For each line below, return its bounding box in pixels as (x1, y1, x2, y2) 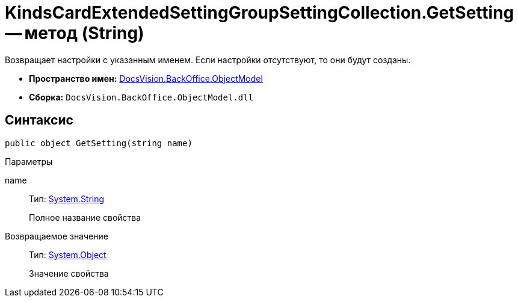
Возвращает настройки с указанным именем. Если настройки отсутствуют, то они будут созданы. (5, 54, 411, 65)
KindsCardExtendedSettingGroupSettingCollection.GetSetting (5, 2, 514, 23)
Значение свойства (29, 268, 109, 279)
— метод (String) (5, 23, 144, 43)
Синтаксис (5, 112, 73, 128)
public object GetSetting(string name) (5, 138, 193, 148)
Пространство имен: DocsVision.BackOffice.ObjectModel (29, 73, 263, 84)
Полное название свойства (29, 212, 141, 223)
